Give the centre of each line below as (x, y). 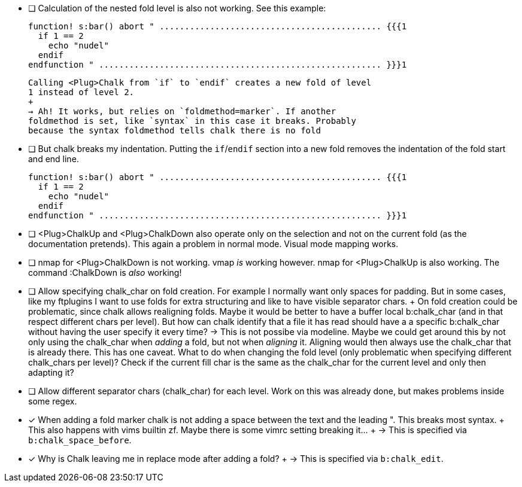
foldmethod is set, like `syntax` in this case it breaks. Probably (192, 121)
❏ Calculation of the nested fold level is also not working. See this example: (177, 8)
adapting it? (51, 372)
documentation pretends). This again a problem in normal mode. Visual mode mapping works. (213, 244)
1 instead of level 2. (81, 92)
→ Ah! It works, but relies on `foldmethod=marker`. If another (182, 111)
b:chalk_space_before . (80, 440)
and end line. (54, 159)
